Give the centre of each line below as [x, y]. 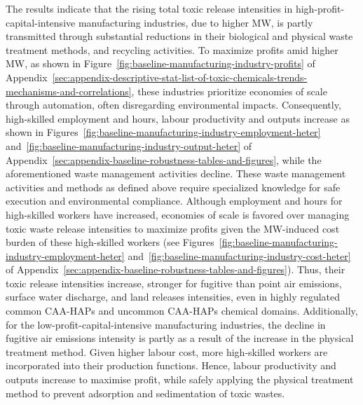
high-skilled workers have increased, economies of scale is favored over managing [178, 214]
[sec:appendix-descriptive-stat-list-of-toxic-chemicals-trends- [180, 77]
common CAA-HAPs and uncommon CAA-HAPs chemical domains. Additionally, [182, 311]
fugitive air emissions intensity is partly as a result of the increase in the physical [180, 338]
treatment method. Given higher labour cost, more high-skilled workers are [167, 351]
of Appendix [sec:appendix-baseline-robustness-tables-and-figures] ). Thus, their [176, 269]
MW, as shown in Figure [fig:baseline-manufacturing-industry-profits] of [160, 63]
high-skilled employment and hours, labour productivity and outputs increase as [178, 118]
